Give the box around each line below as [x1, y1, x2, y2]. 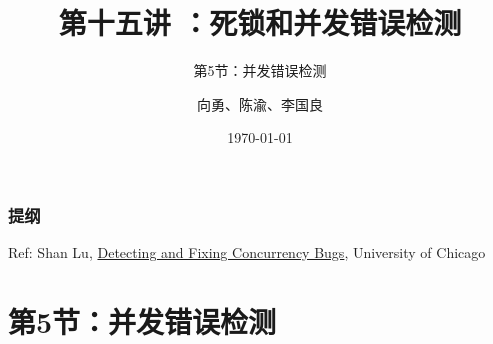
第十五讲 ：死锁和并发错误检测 [58, 2, 462, 43]
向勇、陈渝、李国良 [197, 93, 323, 114]
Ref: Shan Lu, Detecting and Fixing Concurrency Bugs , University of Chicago [8, 242, 486, 263]
